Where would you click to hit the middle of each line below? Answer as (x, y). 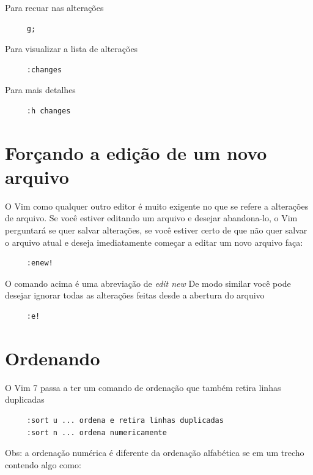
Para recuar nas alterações (54, 7)
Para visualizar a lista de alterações (72, 49)
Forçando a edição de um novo (136, 152)
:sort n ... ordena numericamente (97, 432)
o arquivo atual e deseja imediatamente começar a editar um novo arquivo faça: (154, 242)
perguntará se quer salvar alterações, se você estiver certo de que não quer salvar (156, 230)
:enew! (40, 263)
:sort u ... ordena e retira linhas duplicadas (125, 420)
